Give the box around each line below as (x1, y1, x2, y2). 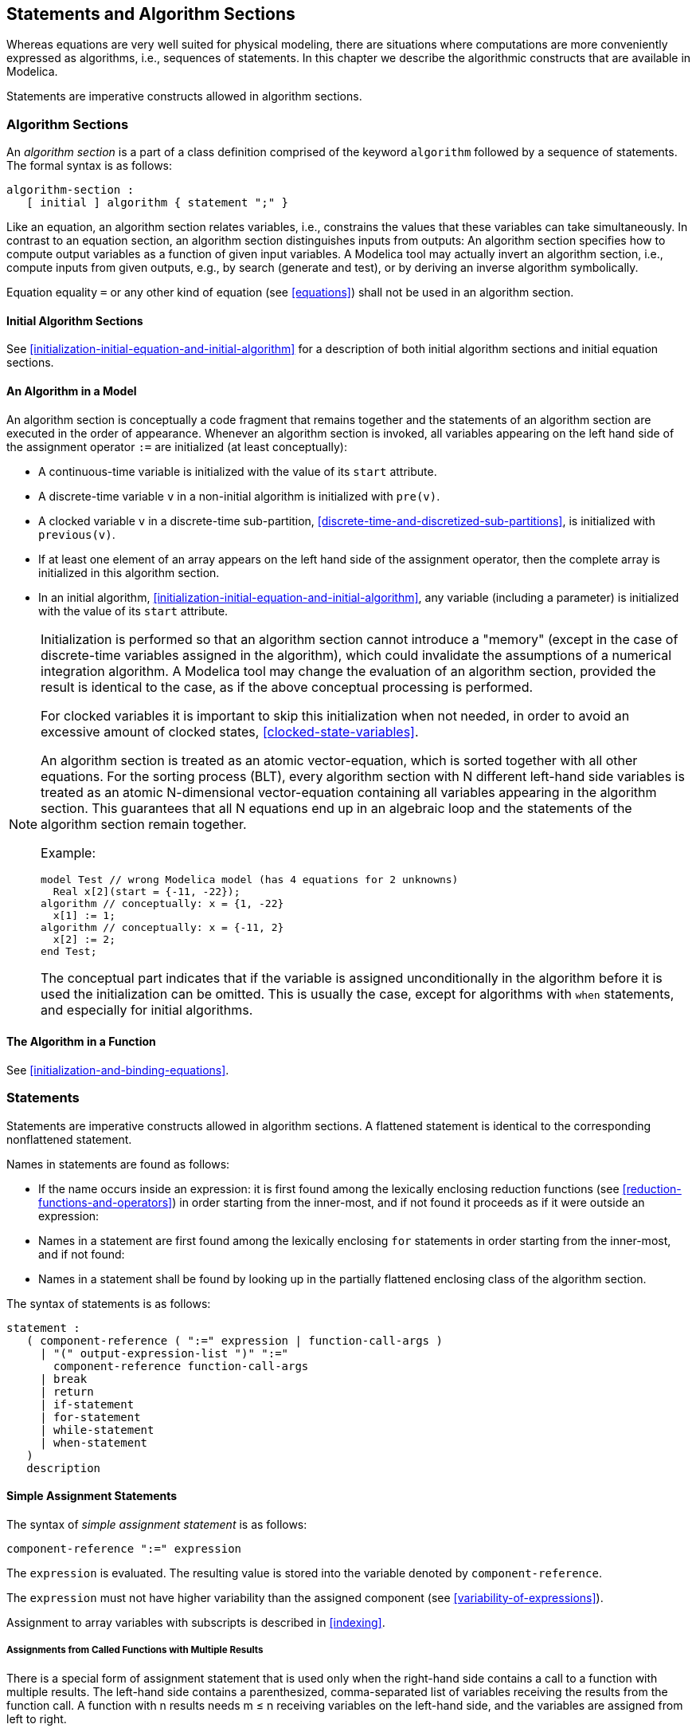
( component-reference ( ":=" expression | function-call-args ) (26, 1333, 443, 1347)
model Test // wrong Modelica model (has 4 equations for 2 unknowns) (41, 873, 459, 886)
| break (40, 1372, 88, 1385)
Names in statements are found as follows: (6, 1157, 230, 1171)
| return (40, 1384, 94, 1398)
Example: (41, 844, 96, 861)
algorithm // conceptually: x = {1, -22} (41, 897, 284, 909)
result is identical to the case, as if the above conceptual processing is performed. (41, 678, 534, 695)
